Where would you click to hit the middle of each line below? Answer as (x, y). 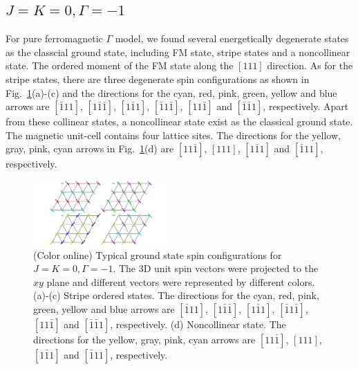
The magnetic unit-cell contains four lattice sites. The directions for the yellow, (173, 135)
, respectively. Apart (306, 106)
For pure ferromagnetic (54, 38)
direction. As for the (310, 65)
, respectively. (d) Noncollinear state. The (198, 324)
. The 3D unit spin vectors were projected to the (216, 268)
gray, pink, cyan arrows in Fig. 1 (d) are (90, 148)
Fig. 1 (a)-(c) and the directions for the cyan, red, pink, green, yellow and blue (171, 92)
